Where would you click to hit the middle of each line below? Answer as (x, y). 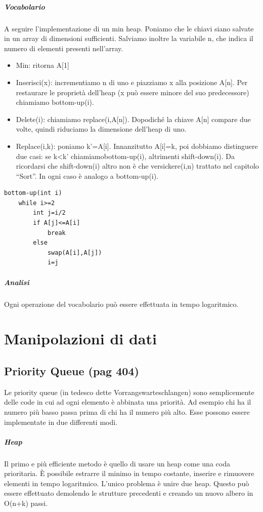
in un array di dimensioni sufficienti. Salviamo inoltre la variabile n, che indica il (129, 38)
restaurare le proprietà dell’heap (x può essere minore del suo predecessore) (133, 92)
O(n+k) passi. (26, 503)
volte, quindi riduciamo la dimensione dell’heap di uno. (101, 129)
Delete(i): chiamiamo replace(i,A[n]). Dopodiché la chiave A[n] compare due (133, 119)
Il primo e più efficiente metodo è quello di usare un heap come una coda (117, 463)
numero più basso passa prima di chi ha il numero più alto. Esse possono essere (127, 411)
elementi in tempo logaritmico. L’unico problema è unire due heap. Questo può (127, 483)
